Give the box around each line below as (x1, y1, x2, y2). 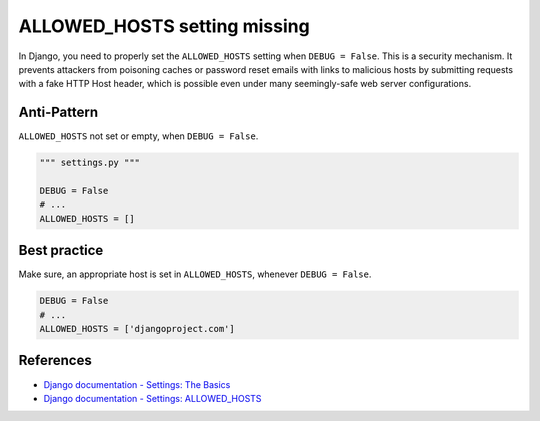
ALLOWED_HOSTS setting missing (18, 15, 310, 37)
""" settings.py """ (39, 157, 140, 169)
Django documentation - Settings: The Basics (43, 378, 231, 390)
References (18, 352, 92, 369)
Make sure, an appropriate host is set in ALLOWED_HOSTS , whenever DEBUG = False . (18, 268, 372, 280)
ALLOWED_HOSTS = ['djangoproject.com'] (39, 323, 235, 335)
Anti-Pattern (18, 104, 99, 121)
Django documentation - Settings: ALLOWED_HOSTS (43, 392, 262, 404)
